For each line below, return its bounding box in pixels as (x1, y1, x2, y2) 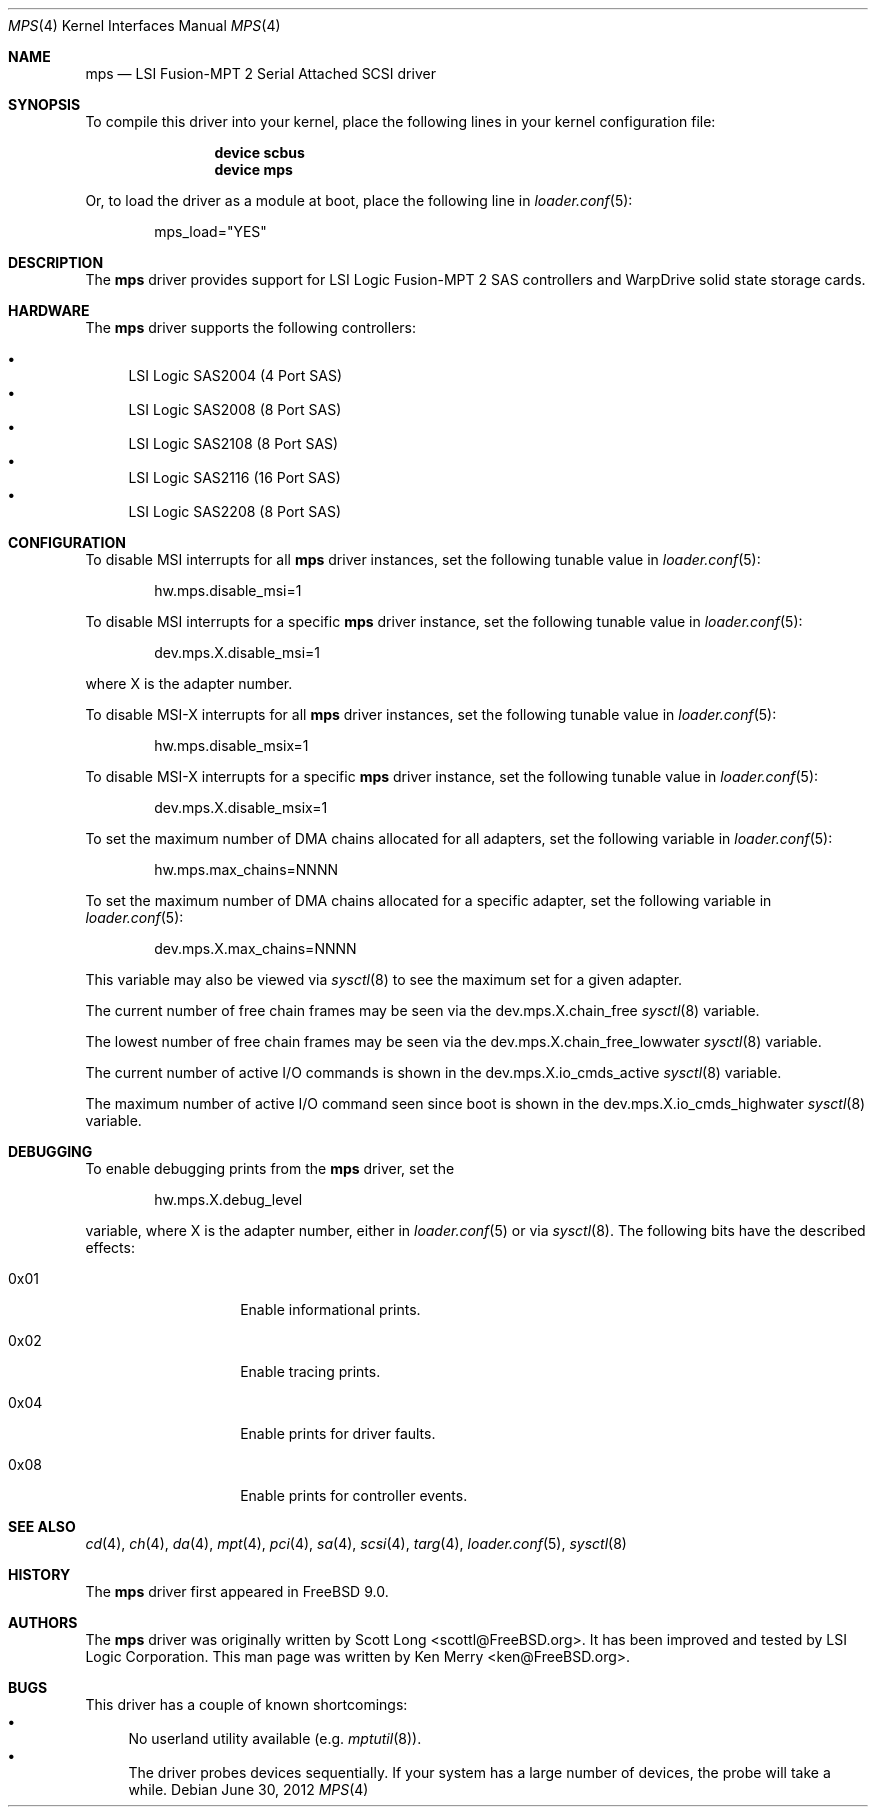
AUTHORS (8, 1614, 78, 1631)
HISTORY (8, 1566, 71, 1583)
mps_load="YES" (154, 223, 267, 240)
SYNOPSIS (8, 96, 81, 113)
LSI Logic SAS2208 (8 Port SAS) (128, 503, 342, 520)
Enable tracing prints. (240, 1363, 381, 1380)
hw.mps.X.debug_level (154, 1191, 303, 1208)
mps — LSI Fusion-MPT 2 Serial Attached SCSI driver (85, 65, 436, 82)
